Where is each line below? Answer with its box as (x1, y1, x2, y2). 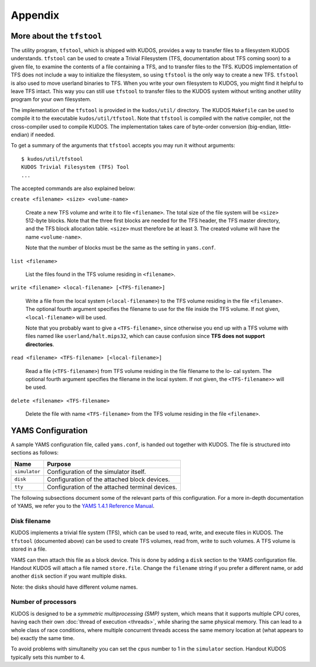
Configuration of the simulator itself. (47, 468, 146, 476)
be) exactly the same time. (11, 635, 75, 641)
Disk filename (11, 517, 51, 525)
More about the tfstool (11, 31, 102, 41)
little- (279, 123, 292, 130)
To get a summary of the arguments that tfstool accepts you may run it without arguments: (11, 142, 235, 149)
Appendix (11, 9, 60, 22)
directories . (25, 341, 54, 348)
